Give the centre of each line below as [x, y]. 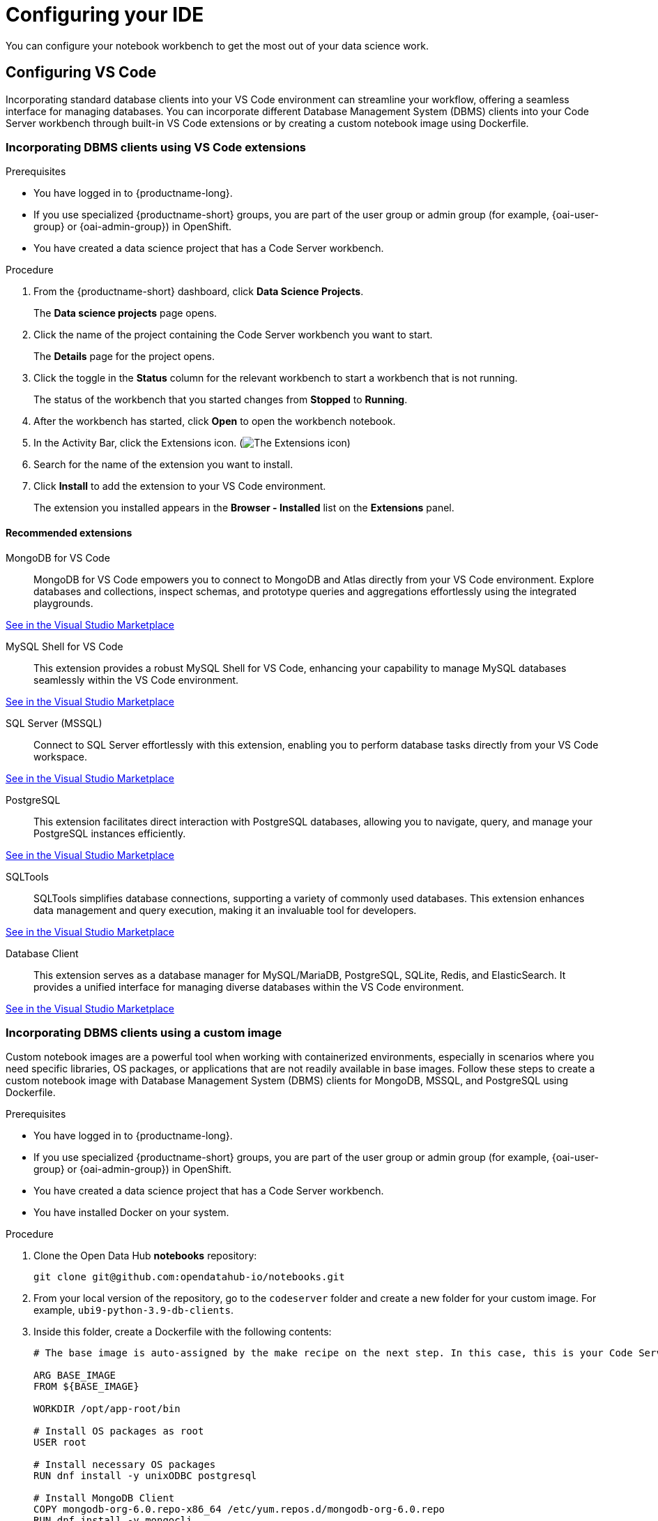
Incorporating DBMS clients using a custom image [144, 1032]
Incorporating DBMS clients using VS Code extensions [156, 147]
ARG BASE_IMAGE [75, 1376]
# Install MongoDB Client [104, 1498]
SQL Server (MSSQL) [54, 723]
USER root [60, 1443]
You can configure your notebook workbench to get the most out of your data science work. [217, 45]
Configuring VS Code [81, 73]
